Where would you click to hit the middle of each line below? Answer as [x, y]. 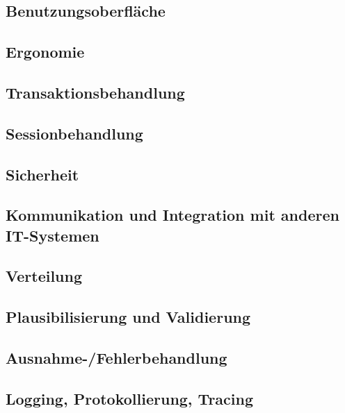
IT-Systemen [53, 235]
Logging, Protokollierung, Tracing [130, 398]
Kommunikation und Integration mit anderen [172, 215]
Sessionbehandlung [74, 133]
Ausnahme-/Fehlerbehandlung [117, 358]
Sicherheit [42, 174]
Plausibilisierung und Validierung [128, 317]
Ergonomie [45, 52]
